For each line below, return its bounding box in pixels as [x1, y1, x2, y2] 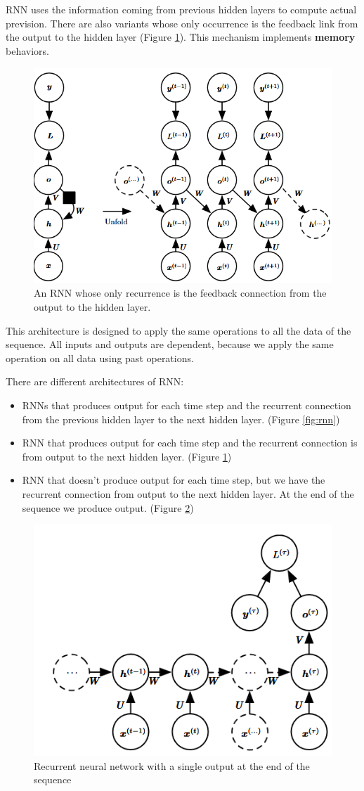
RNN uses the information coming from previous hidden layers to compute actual [6, 2, 357, 16]
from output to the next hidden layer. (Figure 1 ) [22, 449, 232, 463]
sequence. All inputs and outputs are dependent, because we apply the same [6, 337, 334, 352]
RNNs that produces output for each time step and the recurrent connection [22, 398, 351, 413]
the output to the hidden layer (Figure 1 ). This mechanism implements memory [6, 30, 356, 44]
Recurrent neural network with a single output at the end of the [34, 758, 310, 773]
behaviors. [6, 43, 49, 58]
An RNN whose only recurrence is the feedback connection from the [34, 285, 327, 300]
